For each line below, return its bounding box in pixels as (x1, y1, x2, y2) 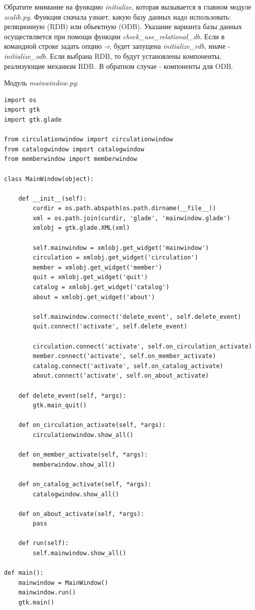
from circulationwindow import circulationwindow (4, 136, 173, 143)
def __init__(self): (18, 195, 87, 202)
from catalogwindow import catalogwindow (4, 145, 145, 153)
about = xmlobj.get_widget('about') (33, 293, 155, 301)
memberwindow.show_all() (33, 461, 115, 468)
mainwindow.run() (18, 589, 76, 596)
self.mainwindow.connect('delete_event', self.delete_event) (33, 313, 241, 320)
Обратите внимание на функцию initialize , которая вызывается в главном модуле (4, 2, 251, 12)
